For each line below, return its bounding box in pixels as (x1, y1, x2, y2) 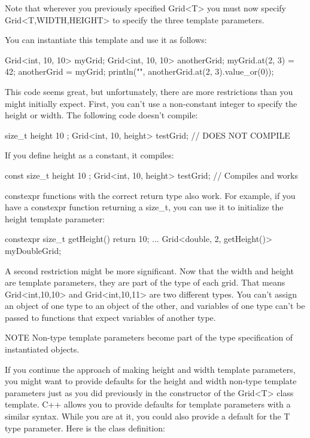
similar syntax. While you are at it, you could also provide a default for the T (5, 410, 290, 422)
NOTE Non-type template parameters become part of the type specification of (5, 331, 293, 344)
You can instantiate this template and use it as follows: (5, 33, 207, 46)
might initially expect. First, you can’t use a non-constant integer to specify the (5, 97, 297, 109)
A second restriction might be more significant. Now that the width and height (5, 264, 294, 277)
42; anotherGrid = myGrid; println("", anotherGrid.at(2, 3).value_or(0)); (5, 65, 274, 78)
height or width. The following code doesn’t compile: (5, 109, 198, 121)
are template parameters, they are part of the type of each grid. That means (5, 276, 285, 289)
